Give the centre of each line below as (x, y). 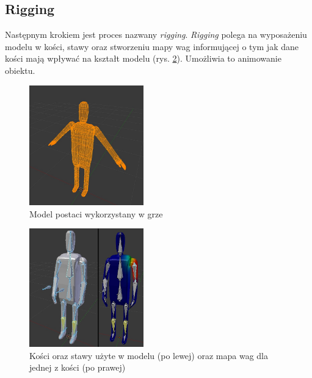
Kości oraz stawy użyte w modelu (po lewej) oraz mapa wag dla (149, 355)
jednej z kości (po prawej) (78, 367)
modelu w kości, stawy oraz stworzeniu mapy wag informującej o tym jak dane (152, 46)
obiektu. (20, 70)
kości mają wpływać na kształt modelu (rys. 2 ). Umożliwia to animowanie (143, 58)
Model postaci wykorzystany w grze (96, 213)
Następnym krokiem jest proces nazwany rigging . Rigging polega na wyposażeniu (156, 35)
